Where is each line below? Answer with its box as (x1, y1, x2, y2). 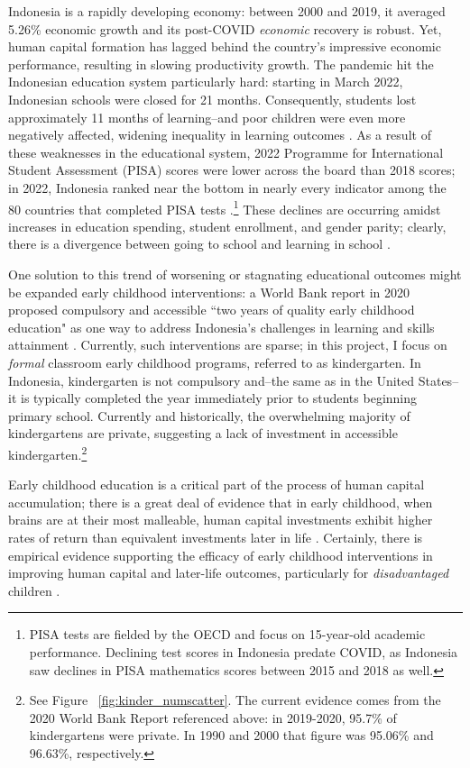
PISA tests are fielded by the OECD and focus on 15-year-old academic (29, 625, 426, 644)
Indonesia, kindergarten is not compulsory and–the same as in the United (8, 370, 415, 389)
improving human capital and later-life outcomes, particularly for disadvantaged (8, 563, 449, 582)
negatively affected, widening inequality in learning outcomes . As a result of (8, 125, 431, 144)
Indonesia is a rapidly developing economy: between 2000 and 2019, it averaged (8, 2, 446, 20)
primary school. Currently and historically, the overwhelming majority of (8, 406, 410, 425)
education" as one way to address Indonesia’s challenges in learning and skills (8, 317, 435, 336)
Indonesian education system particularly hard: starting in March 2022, (8, 72, 403, 91)
